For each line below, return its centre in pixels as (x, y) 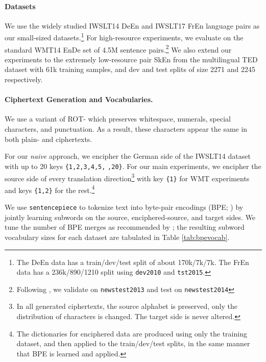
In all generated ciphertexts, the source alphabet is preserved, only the (127, 306)
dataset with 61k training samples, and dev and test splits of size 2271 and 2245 (130, 69)
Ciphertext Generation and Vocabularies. (79, 99)
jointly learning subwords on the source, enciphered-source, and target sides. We (130, 217)
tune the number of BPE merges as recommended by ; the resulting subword (125, 227)
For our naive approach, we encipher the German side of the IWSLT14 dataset (128, 156)
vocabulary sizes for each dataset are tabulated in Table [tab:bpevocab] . (117, 237)
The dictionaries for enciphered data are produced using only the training (132, 333)
